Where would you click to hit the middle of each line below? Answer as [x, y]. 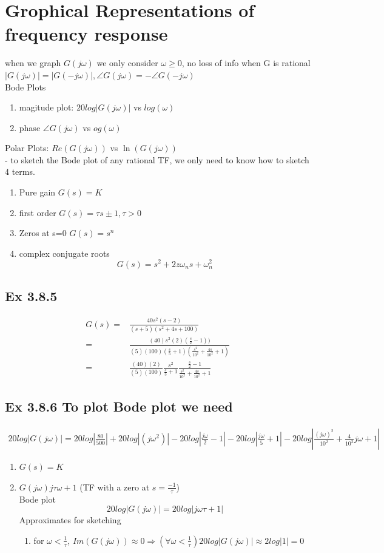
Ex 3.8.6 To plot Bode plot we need [119, 406]
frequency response [86, 34]
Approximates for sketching [70, 520]
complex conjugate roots [64, 253]
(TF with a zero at [115, 487]
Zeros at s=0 [43, 233]
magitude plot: [46, 107]
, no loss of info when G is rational [246, 63]
